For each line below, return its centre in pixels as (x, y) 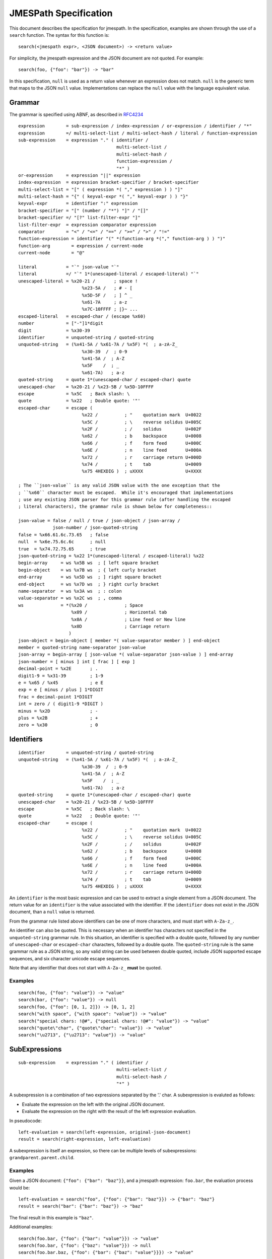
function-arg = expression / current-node (81, 246)
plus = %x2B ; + (58, 718)
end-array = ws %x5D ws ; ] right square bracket (90, 577)
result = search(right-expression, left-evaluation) (85, 1139)
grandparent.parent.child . (42, 1158)
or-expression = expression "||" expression (79, 175)
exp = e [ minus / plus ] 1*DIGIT (61, 690)
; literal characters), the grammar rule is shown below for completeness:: (115, 507)
